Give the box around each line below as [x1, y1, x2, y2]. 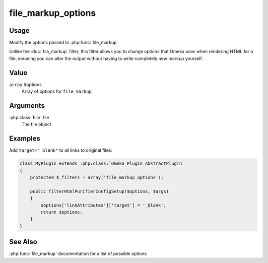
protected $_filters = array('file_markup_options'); [30, 175, 164, 181]
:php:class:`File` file [9, 115, 49, 121]
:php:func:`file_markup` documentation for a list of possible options [9, 251, 147, 257]
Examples [9, 134, 41, 143]
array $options [9, 81, 42, 87]
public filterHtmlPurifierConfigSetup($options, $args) [30, 189, 169, 194]
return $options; [40, 209, 83, 215]
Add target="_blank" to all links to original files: [9, 147, 113, 153]
